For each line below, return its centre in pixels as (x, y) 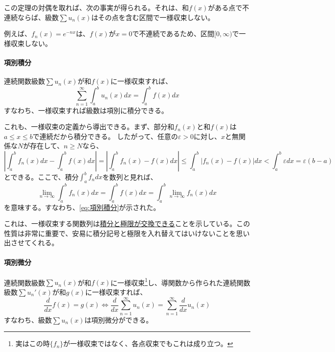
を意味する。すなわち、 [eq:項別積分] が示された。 (82, 207)
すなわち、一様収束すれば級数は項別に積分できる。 (86, 110)
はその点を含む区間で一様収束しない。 (153, 17)
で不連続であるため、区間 (173, 34)
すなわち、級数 (28, 319)
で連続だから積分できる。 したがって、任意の (105, 136)
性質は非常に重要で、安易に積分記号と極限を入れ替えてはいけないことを (120, 233)
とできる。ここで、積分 (41, 176)
